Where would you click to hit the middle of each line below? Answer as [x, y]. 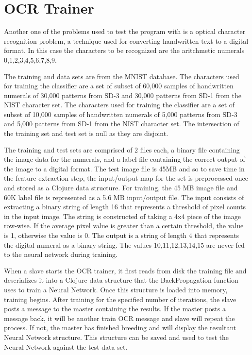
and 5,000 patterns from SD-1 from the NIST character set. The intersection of [122, 124]
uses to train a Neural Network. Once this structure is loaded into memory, [116, 289]
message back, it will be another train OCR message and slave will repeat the [119, 318]
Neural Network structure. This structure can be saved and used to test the [117, 337]
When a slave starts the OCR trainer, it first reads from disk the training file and [125, 270]
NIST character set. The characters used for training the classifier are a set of [119, 105]
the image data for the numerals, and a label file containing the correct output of [125, 159]
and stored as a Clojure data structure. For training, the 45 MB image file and [121, 188]
